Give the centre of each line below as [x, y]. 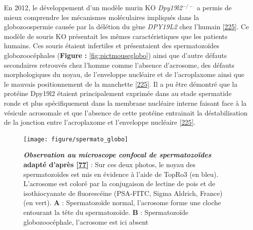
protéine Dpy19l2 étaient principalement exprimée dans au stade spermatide [118, 93]
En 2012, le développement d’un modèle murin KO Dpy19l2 [93, 7]
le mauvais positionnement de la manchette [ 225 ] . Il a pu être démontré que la [121, 84]
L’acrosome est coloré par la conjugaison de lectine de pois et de [119, 183]
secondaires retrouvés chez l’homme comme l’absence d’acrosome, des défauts [119, 65]
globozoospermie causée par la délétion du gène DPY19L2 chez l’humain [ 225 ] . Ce [126, 27]
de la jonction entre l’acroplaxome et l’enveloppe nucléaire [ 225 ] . [100, 122]
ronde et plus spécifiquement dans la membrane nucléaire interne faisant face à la [125, 103]
